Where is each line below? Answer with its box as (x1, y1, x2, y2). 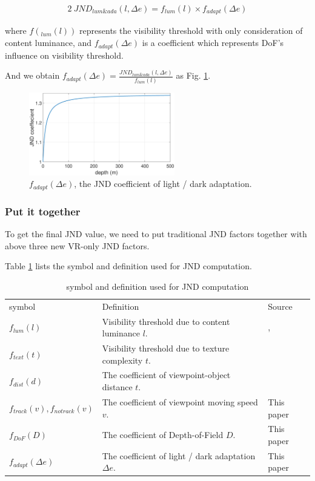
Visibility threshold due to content (102, 315, 230, 327)
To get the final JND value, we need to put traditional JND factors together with (5, 227, 307, 240)
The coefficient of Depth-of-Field (102, 428, 224, 441)
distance (102, 381, 133, 393)
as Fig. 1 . (176, 69, 211, 82)
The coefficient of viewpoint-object (102, 368, 231, 381)
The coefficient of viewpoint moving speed (102, 395, 258, 408)
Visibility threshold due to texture (102, 342, 230, 355)
